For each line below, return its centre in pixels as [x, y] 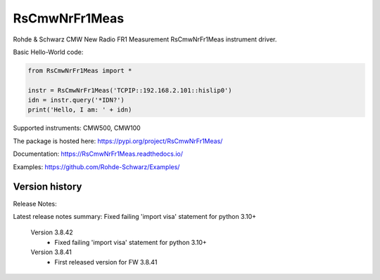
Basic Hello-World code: [48, 52]
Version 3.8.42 [52, 232]
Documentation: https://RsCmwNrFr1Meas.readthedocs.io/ [98, 154]
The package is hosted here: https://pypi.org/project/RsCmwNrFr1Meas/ [118, 141]
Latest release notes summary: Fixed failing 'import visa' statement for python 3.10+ [135, 216]
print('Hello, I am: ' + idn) [80, 110]
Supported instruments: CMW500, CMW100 [77, 128]
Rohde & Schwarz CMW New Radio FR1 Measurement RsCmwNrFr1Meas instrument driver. [145, 39]
